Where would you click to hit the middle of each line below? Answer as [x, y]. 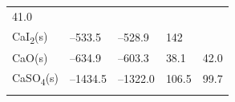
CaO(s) [30, 57]
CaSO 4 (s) [36, 78]
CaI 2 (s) [30, 37]
